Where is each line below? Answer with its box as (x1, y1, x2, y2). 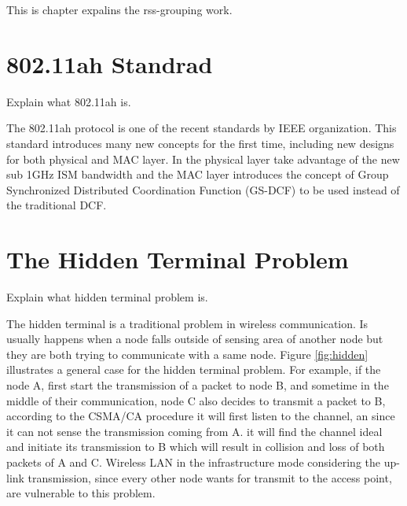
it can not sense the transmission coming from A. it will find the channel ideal (6, 423, 383, 439)
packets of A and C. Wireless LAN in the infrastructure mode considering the (6, 453, 380, 470)
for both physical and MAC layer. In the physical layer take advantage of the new (6, 150, 400, 167)
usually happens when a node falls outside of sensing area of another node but (6, 331, 383, 347)
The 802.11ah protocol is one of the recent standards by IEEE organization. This (6, 120, 397, 136)
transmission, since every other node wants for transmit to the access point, (27, 469, 392, 486)
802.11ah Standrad (6, 47, 213, 79)
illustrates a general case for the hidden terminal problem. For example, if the (6, 361, 381, 378)
